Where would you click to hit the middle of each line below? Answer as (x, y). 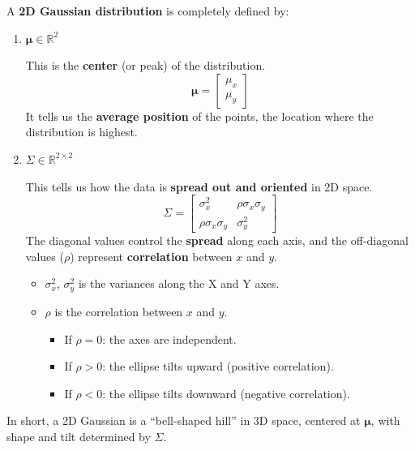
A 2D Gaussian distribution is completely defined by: (148, 11)
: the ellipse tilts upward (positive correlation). (218, 366)
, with (385, 420)
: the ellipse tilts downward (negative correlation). (226, 393)
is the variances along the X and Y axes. (179, 283)
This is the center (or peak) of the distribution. (145, 65)
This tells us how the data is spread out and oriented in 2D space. (199, 186)
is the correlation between (119, 311)
